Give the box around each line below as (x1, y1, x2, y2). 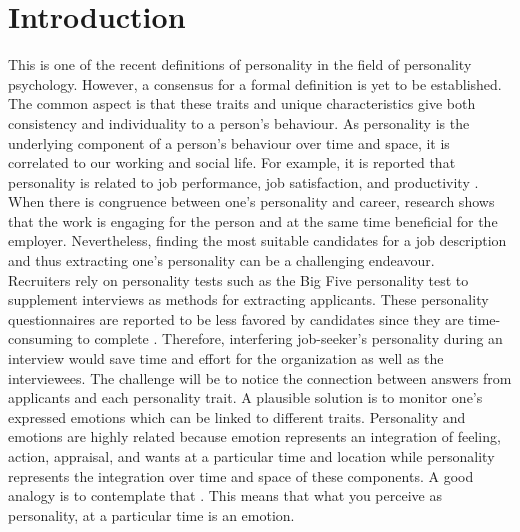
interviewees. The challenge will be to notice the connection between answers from (8, 367, 512, 388)
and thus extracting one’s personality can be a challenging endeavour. (8, 250, 435, 271)
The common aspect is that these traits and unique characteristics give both (8, 93, 476, 114)
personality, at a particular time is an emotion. (8, 504, 295, 525)
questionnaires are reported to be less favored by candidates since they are (8, 308, 464, 329)
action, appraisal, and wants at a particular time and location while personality (8, 446, 495, 466)
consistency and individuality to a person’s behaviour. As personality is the (8, 112, 470, 133)
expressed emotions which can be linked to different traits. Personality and (8, 406, 466, 427)
